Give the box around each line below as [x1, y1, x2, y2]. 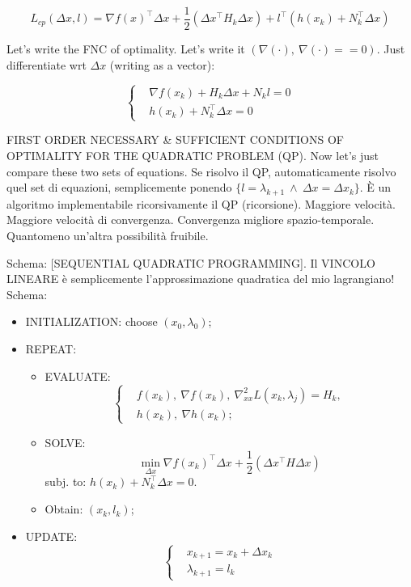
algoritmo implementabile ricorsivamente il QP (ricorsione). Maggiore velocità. [6, 195, 396, 212]
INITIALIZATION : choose [25, 313, 158, 330]
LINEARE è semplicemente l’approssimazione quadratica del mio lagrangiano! [6, 270, 395, 287]
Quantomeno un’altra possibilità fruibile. [6, 227, 209, 244]
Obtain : [44, 500, 83, 517]
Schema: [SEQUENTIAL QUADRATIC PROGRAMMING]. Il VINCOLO [6, 254, 375, 271]
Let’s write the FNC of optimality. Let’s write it [6, 40, 245, 57]
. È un [359, 179, 392, 196]
